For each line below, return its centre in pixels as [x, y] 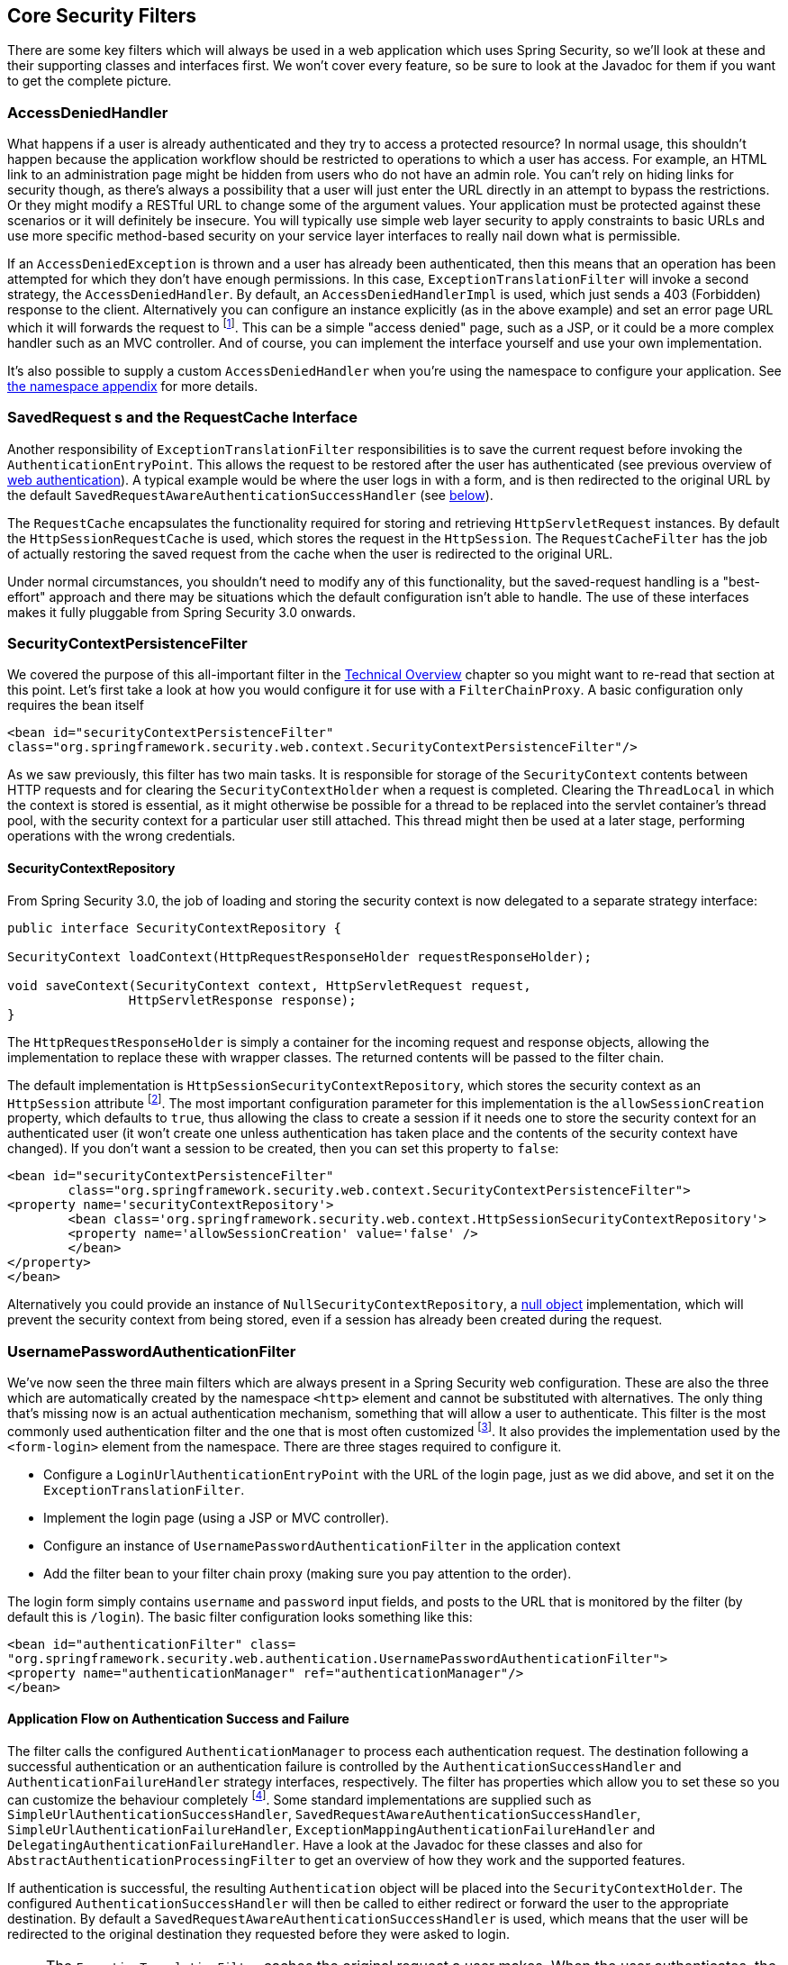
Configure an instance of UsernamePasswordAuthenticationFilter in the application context [332, 1545]
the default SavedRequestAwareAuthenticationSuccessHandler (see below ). [250, 495]
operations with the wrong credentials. [122, 836]
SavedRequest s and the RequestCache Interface [182, 418]
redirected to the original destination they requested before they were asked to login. [259, 1934]
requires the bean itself [76, 705]
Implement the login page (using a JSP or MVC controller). [216, 1517]
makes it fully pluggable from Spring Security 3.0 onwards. [181, 612]
